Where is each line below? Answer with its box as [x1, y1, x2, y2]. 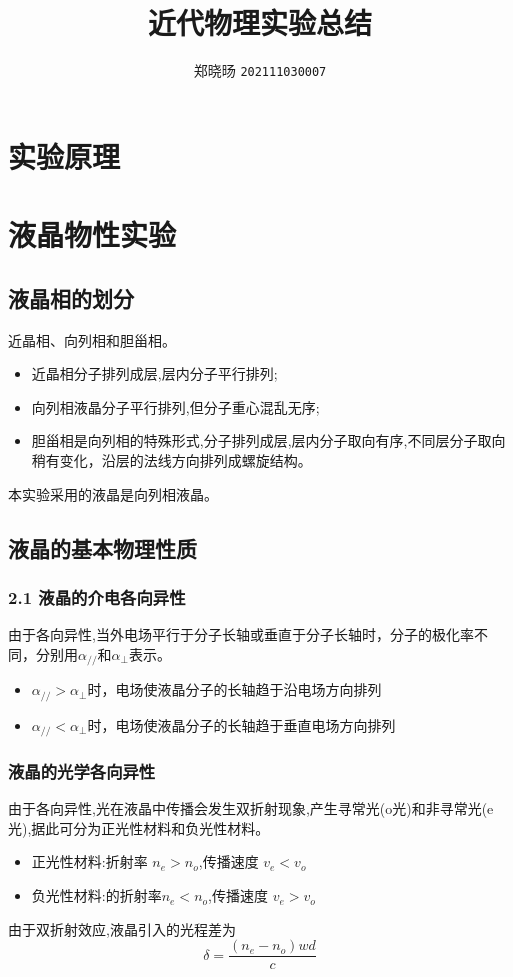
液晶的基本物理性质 [8, 532, 197, 563]
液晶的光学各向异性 [8, 758, 156, 783]
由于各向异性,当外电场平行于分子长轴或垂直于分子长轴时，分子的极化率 [8, 624, 474, 645]
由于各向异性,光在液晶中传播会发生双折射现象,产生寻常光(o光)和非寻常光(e [8, 798, 494, 819]
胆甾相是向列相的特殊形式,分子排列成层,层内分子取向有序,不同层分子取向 [31, 430, 506, 451]
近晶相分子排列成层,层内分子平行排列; [31, 363, 278, 384]
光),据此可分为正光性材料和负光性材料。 [8, 817, 270, 838]
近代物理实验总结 [147, 2, 372, 43]
